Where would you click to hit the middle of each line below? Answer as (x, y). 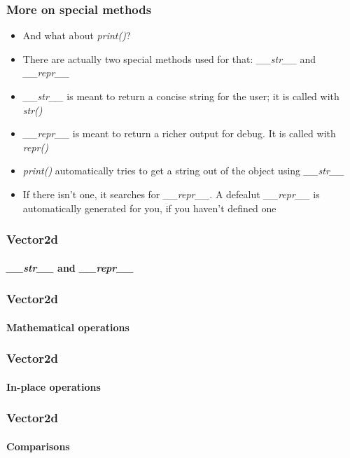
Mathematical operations (68, 327)
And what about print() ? (77, 35)
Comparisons (38, 446)
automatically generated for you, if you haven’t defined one (149, 208)
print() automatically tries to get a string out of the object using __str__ (183, 171)
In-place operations (54, 386)
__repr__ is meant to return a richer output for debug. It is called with (179, 133)
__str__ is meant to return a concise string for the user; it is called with (181, 96)
